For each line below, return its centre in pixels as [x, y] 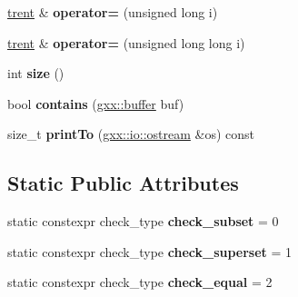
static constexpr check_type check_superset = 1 [150, 251]
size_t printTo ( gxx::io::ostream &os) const [131, 134]
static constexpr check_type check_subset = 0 [143, 221]
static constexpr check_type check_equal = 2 [140, 282]
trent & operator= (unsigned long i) [113, 12]
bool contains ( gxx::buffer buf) [96, 103]
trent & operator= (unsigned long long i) [126, 42]
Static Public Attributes [123, 183]
